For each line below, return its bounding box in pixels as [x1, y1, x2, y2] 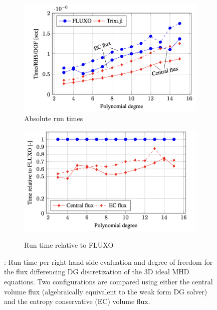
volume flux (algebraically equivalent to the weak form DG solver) [4, 286, 207, 296]
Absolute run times [24, 113, 83, 124]
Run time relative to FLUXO [24, 240, 114, 250]
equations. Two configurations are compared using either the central [4, 276, 213, 287]
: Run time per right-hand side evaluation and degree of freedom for [4, 256, 213, 267]
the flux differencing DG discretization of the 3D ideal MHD [4, 266, 189, 277]
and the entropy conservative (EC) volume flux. [4, 296, 150, 306]
